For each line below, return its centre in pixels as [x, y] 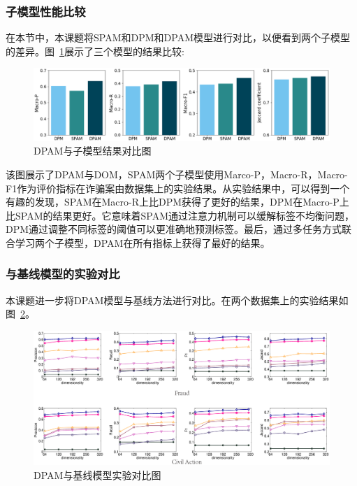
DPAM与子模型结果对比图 [93, 151]
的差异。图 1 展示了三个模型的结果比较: [95, 51]
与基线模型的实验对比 [63, 274]
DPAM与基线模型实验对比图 [97, 475]
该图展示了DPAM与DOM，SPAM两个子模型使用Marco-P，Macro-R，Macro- [177, 174]
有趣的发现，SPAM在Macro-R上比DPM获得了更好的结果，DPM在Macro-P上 [177, 202]
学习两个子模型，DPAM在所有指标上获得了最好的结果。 [143, 242]
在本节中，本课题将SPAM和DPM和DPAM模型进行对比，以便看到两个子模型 [178, 37]
